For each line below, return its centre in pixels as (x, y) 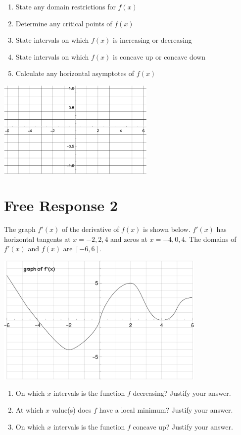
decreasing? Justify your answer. (182, 393)
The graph (20, 229)
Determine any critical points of (64, 23)
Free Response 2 (61, 205)
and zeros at (129, 239)
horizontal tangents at (37, 239)
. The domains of (211, 239)
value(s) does (72, 410)
